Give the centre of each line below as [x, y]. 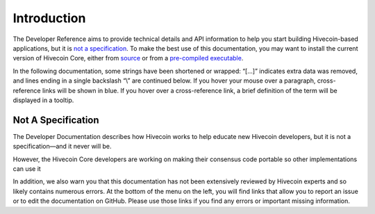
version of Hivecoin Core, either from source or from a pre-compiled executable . [128, 58]
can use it [27, 168]
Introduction [49, 18]
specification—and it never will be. [62, 147]
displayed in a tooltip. [43, 100]
